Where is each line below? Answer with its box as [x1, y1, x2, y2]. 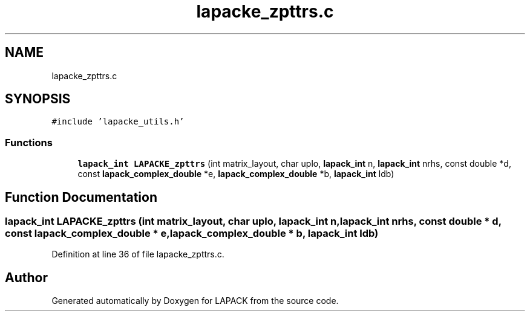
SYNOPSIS [5, 91, 71, 107]
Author [5, 269, 48, 285]
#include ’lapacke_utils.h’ [51, 117, 185, 127]
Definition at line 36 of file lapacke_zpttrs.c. [51, 249, 224, 260]
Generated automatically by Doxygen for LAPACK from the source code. [51, 295, 339, 306]
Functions [5, 136, 53, 149]
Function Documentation [5, 189, 157, 205]
